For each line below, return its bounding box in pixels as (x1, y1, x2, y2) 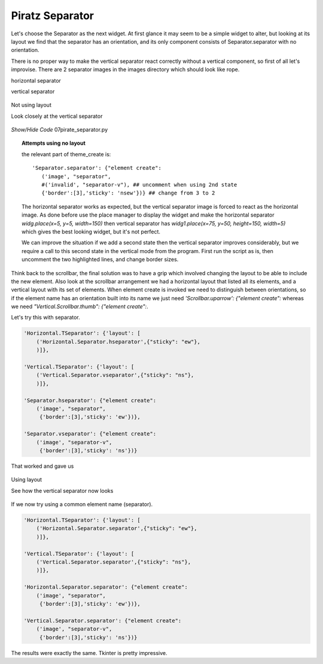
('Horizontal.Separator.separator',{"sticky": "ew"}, (36, 525, 197, 532)
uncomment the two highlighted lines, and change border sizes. (22, 256, 179, 263)
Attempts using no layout (22, 139, 86, 147)
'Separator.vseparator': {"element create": (23, 431, 157, 437)
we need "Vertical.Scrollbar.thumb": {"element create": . (11, 303, 149, 310)
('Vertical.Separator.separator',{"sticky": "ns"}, (36, 559, 191, 565)
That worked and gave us (11, 462, 74, 470)
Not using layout (11, 102, 52, 109)
